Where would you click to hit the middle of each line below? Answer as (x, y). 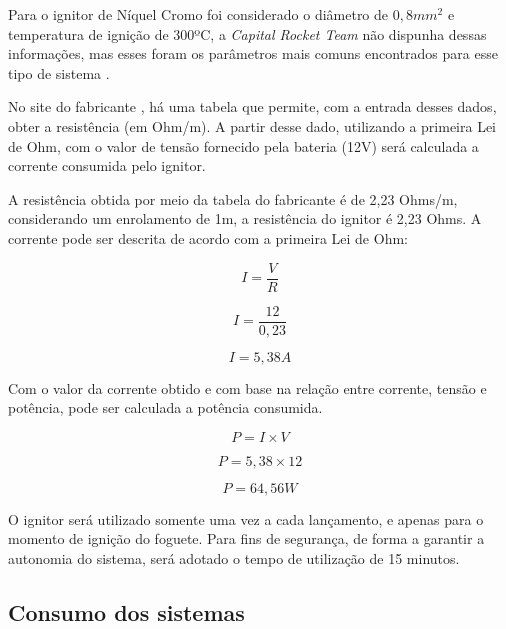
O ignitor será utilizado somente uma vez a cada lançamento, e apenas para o (246, 518)
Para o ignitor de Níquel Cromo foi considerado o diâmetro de (198, 14)
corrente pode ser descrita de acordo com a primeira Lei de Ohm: (208, 237)
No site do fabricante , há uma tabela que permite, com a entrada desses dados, (252, 106)
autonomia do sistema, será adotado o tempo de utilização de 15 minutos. (234, 558)
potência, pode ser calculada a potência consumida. (165, 407)
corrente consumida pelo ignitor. (107, 165)
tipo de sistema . (59, 72)
